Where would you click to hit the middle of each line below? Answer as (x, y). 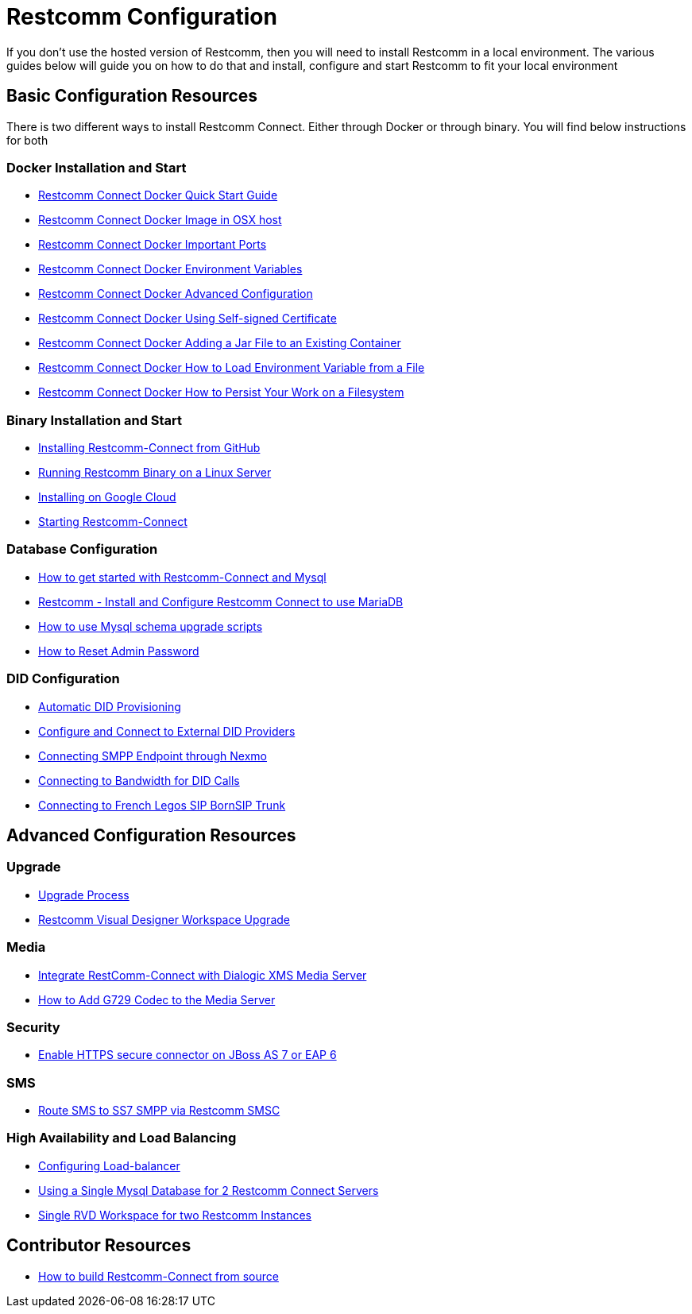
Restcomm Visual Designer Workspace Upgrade (164, 919)
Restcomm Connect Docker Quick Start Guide (158, 195)
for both (27, 140)
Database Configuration (82, 549)
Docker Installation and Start (97, 167)
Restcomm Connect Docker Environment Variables (170, 269)
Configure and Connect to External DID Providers (167, 731)
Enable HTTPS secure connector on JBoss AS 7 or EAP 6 (187, 1055)
